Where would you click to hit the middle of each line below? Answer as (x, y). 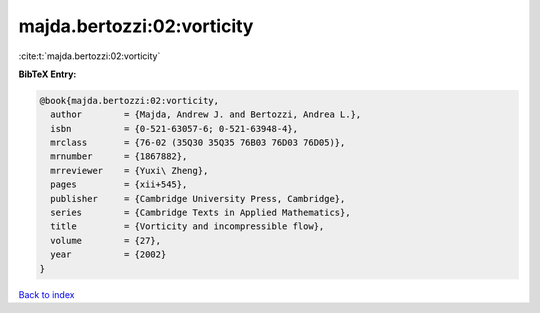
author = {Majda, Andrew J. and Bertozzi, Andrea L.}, (206, 114)
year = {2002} (108, 254)
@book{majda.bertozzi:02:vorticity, (129, 100)
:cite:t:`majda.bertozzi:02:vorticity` (89, 56)
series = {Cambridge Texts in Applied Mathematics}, (200, 213)
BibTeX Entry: (47, 74)
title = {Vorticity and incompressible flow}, (187, 226)
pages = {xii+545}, (119, 184)
